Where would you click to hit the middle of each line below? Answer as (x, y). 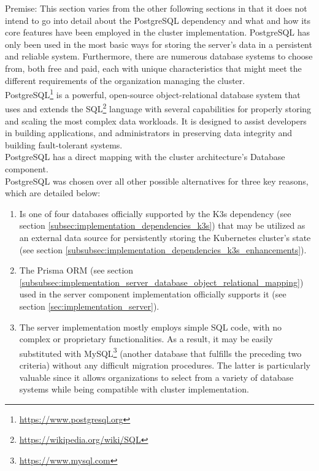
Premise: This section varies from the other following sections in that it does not (156, 8)
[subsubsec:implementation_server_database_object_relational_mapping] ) (161, 282)
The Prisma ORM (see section (76, 270)
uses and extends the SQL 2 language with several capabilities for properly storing (158, 108)
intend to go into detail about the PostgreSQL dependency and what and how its (158, 20)
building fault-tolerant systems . (64, 144)
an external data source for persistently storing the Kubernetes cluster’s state (165, 237)
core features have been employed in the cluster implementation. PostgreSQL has (158, 32)
